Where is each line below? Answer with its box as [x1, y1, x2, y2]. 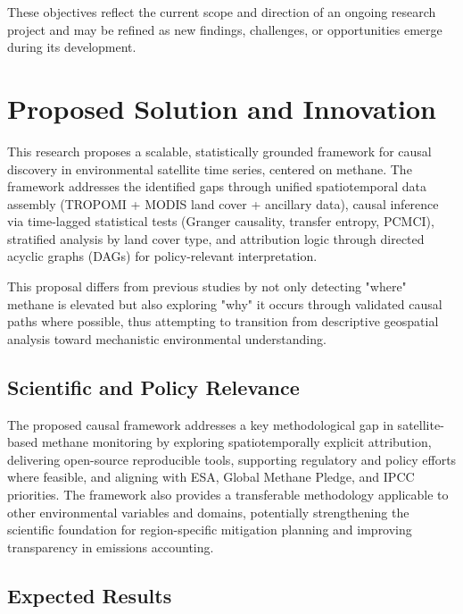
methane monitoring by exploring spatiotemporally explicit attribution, [41, 433, 432, 451]
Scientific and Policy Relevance [7, 373, 300, 400]
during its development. [7, 38, 136, 56]
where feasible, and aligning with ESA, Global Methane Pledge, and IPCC [7, 467, 415, 486]
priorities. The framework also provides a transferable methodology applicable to [7, 485, 449, 504]
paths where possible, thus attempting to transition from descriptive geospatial [7, 312, 439, 331]
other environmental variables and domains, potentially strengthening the [7, 502, 409, 521]
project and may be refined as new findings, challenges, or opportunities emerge [7, 20, 442, 38]
